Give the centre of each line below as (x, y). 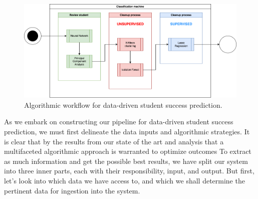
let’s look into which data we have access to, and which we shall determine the (124, 180)
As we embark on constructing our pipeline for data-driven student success (119, 122)
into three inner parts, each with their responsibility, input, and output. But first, (129, 171)
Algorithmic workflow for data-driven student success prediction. (123, 105)
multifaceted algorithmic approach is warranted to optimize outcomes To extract (128, 151)
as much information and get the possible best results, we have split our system (126, 161)
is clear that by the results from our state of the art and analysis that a (114, 141)
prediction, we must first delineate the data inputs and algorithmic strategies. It (127, 131)
